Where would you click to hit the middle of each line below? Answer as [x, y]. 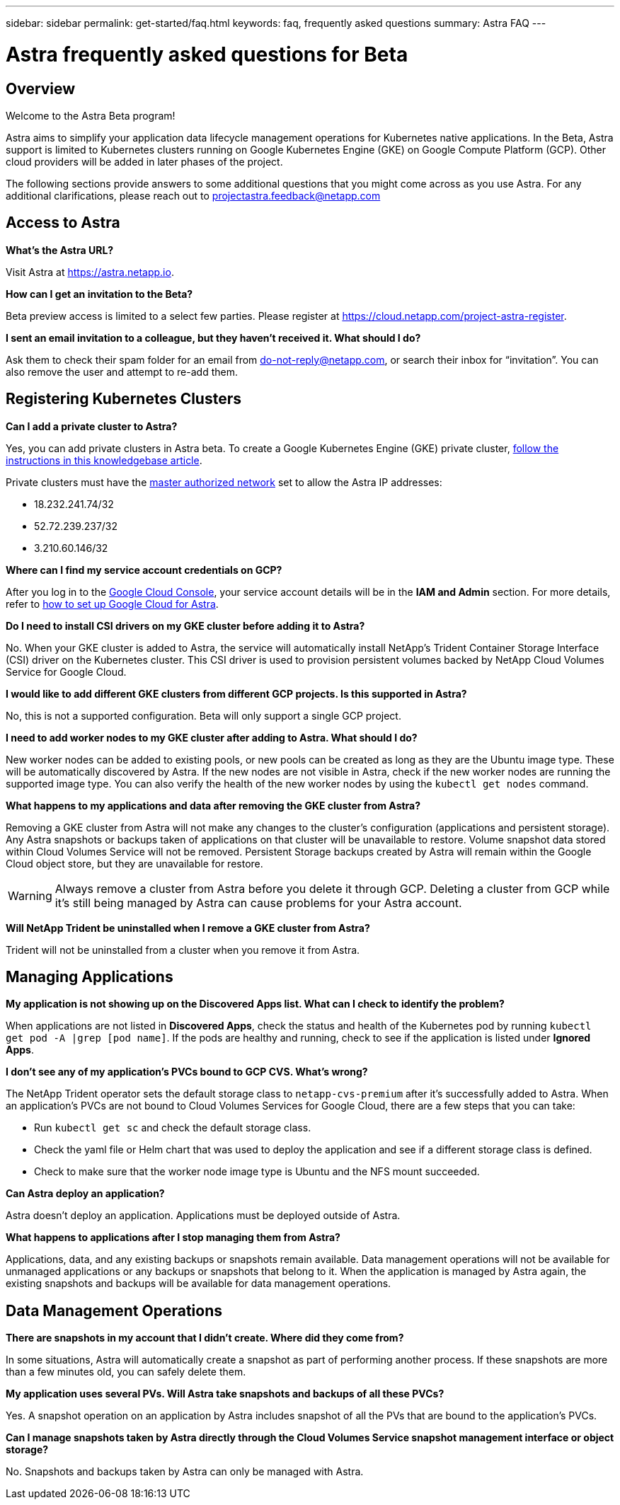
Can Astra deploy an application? [85, 1194]
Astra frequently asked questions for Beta [207, 54]
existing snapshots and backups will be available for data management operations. [199, 1284]
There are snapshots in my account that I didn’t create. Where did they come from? [205, 1338]
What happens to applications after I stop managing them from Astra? [173, 1238]
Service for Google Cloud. [66, 671]
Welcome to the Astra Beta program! [91, 115]
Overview [41, 88]
